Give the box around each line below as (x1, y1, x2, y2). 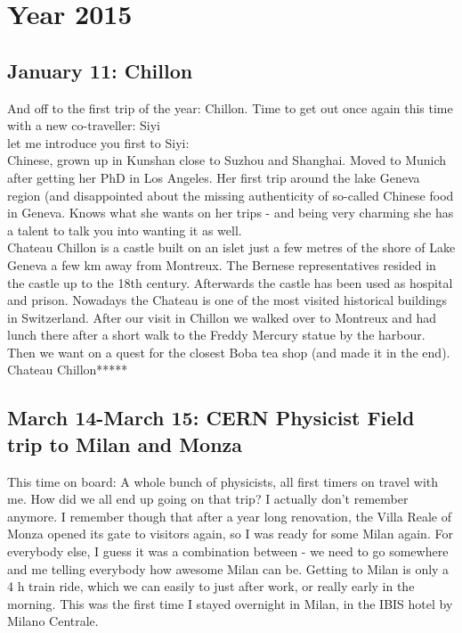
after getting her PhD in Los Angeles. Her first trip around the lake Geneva (7, 168, 420, 186)
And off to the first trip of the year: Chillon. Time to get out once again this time (7, 98, 453, 117)
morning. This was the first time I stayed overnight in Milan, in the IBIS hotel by (7, 594, 453, 612)
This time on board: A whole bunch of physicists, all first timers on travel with (7, 472, 439, 490)
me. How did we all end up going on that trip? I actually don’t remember (7, 489, 409, 508)
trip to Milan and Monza (7, 430, 243, 457)
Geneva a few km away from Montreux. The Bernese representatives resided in (7, 255, 436, 274)
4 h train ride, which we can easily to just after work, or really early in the (7, 577, 415, 596)
